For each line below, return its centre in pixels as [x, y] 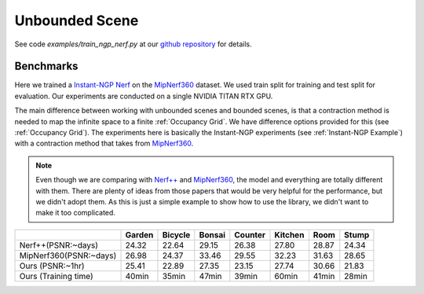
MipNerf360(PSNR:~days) [68, 255]
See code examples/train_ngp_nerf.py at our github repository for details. [133, 44]
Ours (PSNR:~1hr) [52, 266]
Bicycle [176, 234]
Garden [139, 234]
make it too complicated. [75, 213]
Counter [250, 234]
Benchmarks [46, 66]
